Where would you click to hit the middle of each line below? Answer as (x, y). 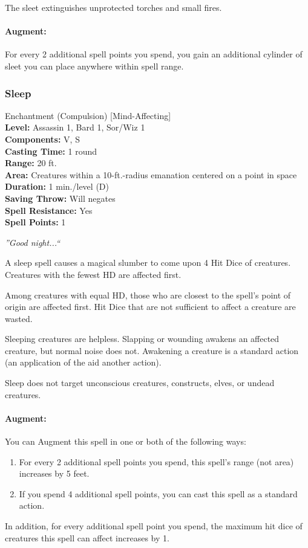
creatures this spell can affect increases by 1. (87, 537)
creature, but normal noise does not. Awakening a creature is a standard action (152, 350)
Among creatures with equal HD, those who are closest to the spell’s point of (148, 295)
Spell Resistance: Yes (49, 210)
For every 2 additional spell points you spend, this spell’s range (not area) (156, 461)
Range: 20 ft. (31, 163)
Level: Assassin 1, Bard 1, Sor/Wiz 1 (75, 127)
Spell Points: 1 (35, 222)
